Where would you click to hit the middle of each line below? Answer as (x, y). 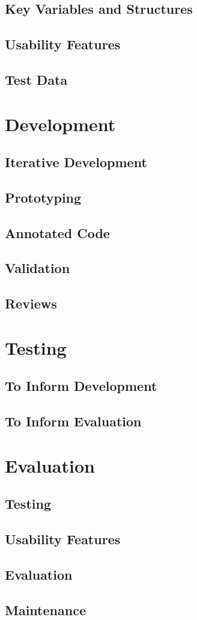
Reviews (31, 303)
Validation (38, 268)
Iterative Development (76, 162)
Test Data (36, 79)
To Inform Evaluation (73, 421)
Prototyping (43, 197)
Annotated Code (57, 232)
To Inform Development (81, 386)
